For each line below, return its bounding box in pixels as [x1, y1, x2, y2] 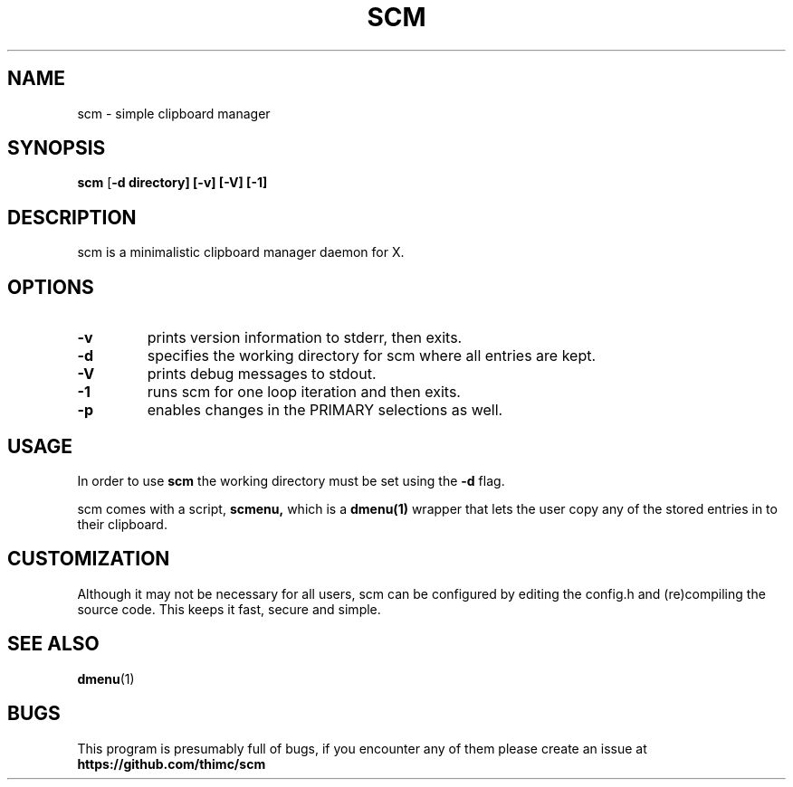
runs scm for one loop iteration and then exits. [147, 383, 461, 402]
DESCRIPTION [7, 205, 137, 229]
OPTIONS [7, 275, 94, 299]
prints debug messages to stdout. [147, 365, 377, 384]
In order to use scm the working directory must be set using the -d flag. [77, 472, 505, 488]
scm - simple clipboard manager [77, 105, 271, 121]
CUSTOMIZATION [7, 547, 170, 571]
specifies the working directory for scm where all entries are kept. [147, 346, 597, 365]
